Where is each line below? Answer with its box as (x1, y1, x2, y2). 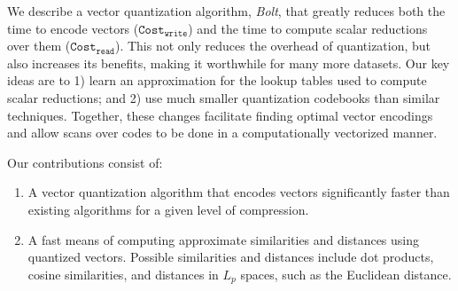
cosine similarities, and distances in (27, 264, 219, 283)
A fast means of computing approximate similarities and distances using (27, 230, 420, 248)
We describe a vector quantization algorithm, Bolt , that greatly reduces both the (7, 2, 446, 20)
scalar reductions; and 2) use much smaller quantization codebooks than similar (7, 88, 440, 106)
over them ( (7, 36, 71, 55)
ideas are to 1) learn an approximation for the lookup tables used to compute (7, 71, 427, 90)
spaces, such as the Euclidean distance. (240, 264, 452, 283)
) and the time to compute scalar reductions (188, 19, 428, 37)
